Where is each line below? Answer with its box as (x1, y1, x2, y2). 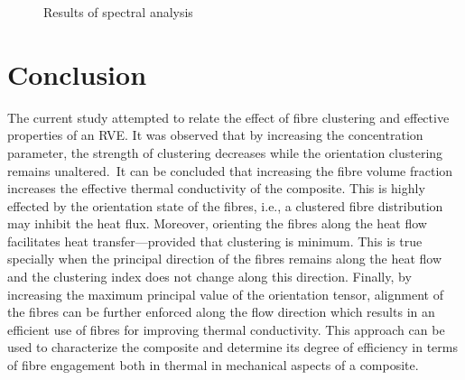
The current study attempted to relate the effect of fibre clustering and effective (7, 107, 450, 126)
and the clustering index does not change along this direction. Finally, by (7, 267, 412, 286)
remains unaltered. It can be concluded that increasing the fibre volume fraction (7, 161, 453, 180)
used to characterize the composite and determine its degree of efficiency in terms (7, 338, 458, 357)
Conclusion (7, 55, 147, 92)
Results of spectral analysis (43, 3, 193, 21)
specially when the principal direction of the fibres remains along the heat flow (7, 249, 442, 268)
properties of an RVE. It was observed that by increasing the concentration (7, 125, 423, 144)
